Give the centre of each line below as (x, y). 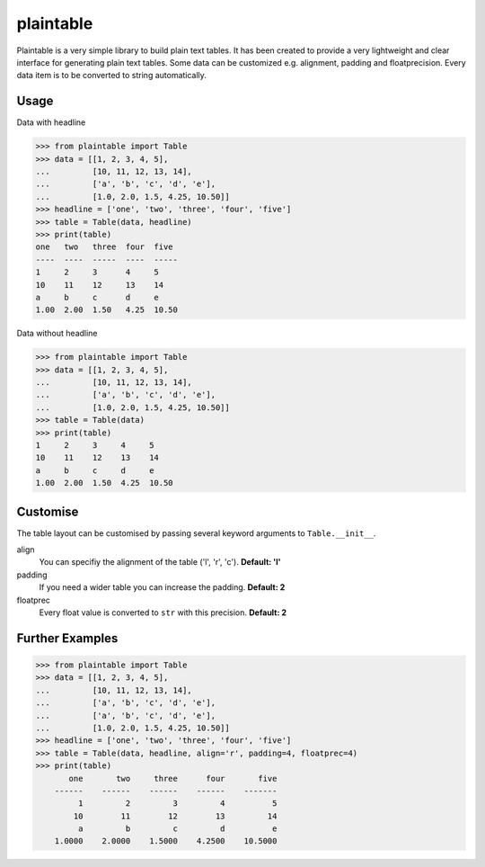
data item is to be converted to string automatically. (111, 76)
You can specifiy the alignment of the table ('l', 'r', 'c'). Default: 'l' (160, 562)
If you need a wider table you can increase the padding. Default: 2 (162, 587)
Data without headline (57, 334)
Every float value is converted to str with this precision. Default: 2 (163, 612)
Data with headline (51, 122)
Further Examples (67, 638)
